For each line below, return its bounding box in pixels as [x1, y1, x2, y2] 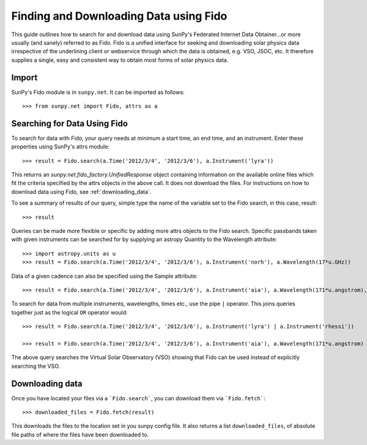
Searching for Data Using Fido [11, 118, 128, 129]
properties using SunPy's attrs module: [11, 143, 110, 150]
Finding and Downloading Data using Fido [11, 9, 228, 23]
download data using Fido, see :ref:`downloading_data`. [11, 188, 152, 196]
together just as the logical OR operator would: [11, 308, 128, 316]
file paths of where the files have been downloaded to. [11, 431, 149, 438]
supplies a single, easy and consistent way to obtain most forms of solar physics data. [11, 56, 229, 64]
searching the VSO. [11, 362, 61, 370]
